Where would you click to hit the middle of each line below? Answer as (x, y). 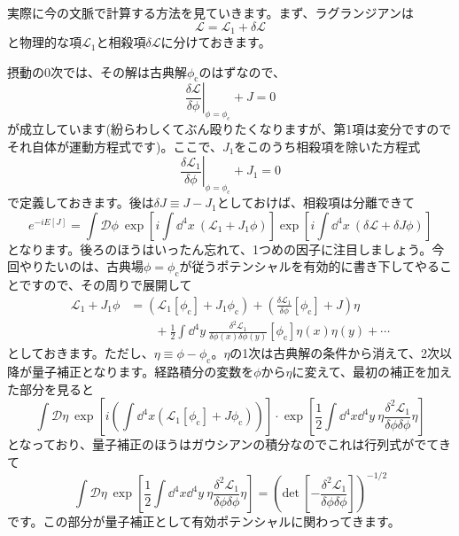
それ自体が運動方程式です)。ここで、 (115, 146)
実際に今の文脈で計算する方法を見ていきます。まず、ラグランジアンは (211, 12)
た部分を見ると (51, 388)
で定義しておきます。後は (81, 202)
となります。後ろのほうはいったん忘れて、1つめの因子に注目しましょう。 (220, 249)
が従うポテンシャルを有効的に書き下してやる (310, 266)
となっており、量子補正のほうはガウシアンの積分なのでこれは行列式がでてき (229, 444)
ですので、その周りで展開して (105, 285)
